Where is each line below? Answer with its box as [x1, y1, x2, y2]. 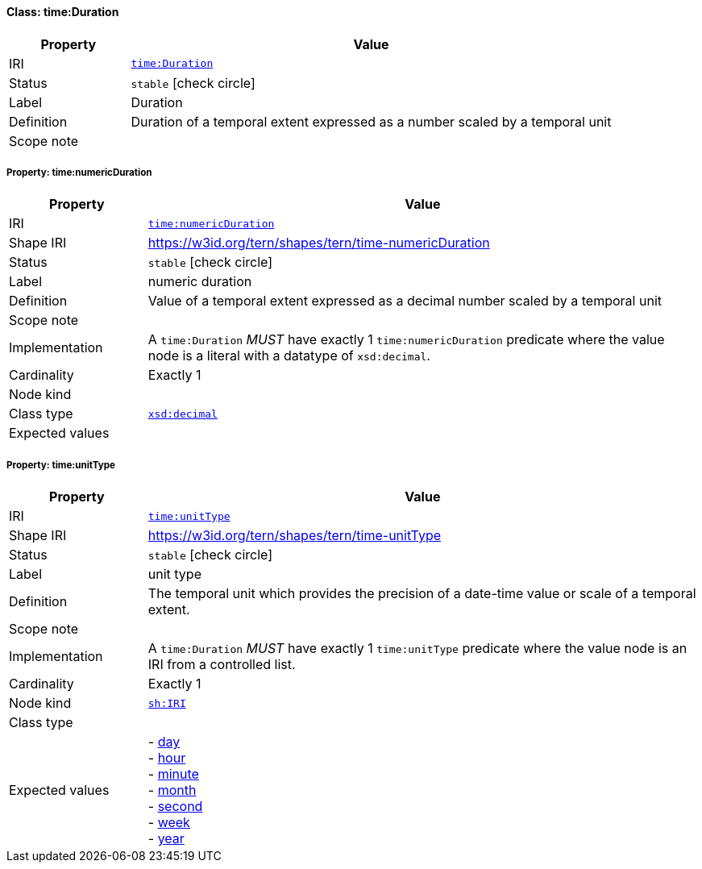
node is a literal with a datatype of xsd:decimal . [147, 347, 430, 364]
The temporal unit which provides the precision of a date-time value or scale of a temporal [147, 585, 696, 602]
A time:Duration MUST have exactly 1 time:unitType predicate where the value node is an [147, 640, 687, 657]
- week [147, 814, 190, 831]
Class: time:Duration [6, 5, 119, 19]
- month [147, 782, 197, 799]
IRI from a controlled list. [147, 656, 296, 673]
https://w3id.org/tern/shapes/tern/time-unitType [147, 527, 442, 544]
